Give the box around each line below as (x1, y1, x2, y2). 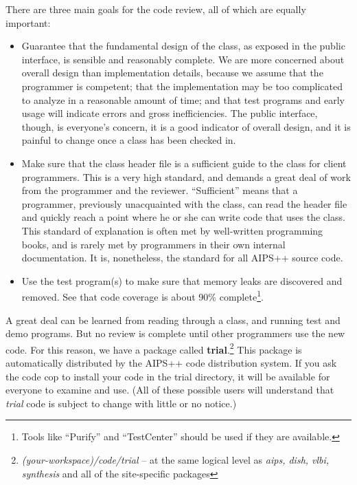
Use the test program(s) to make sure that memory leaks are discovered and (21, 273, 343, 288)
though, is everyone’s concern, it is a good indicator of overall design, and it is (21, 119, 351, 133)
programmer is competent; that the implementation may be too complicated (21, 78, 343, 93)
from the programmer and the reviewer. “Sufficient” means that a (21, 183, 298, 197)
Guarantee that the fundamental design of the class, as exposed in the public (21, 39, 345, 53)
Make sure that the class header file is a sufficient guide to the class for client (21, 155, 347, 170)
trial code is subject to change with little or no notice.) (5, 396, 237, 410)
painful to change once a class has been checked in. (21, 133, 236, 147)
